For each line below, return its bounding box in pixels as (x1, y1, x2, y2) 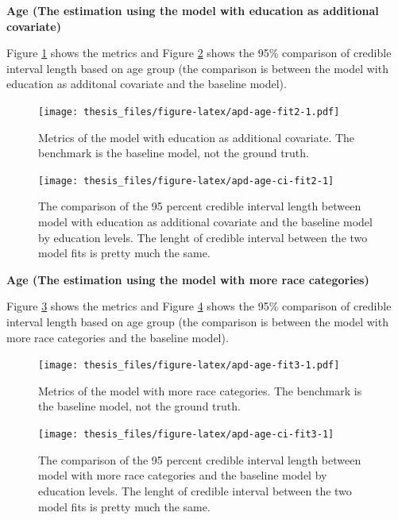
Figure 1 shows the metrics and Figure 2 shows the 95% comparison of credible (6, 44, 392, 61)
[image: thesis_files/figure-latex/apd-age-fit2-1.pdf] (38, 106, 340, 117)
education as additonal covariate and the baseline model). (6, 75, 287, 92)
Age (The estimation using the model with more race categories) (6, 271, 369, 287)
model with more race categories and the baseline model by (38, 467, 327, 483)
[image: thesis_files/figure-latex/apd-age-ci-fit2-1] (38, 175, 334, 187)
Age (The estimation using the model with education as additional (6, 2, 379, 18)
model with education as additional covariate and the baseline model (38, 214, 373, 230)
